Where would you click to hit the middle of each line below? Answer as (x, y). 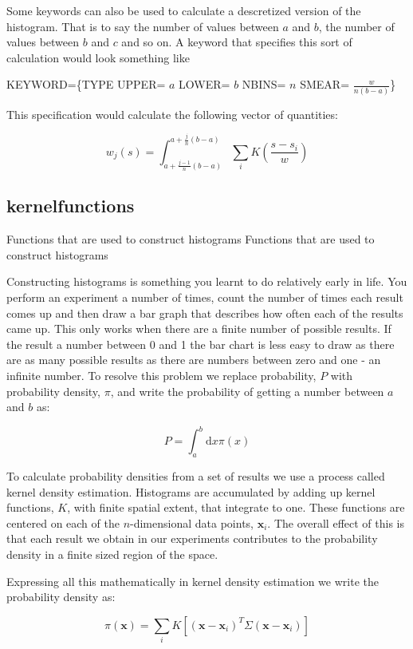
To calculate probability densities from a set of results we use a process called (196, 476)
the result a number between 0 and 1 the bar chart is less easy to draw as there (201, 344)
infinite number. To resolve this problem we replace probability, (161, 375)
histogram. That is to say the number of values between (143, 26)
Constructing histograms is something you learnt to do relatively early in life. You (207, 281)
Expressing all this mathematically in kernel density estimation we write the (193, 581)
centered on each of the (63, 522)
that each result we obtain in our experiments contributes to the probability (192, 538)
